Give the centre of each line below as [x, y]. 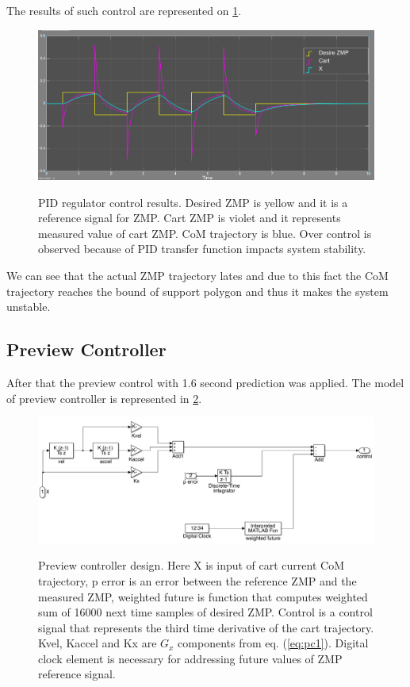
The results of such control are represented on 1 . [124, 10]
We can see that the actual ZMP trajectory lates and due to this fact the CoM [197, 275]
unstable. [29, 307]
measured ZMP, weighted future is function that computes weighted [203, 596]
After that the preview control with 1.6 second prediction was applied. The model [205, 382]
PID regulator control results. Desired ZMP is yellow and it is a [193, 202]
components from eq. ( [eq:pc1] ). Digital [273, 643]
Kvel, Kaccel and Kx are [98, 643]
